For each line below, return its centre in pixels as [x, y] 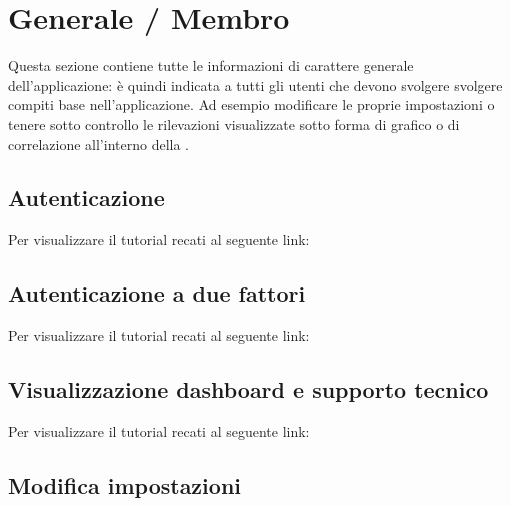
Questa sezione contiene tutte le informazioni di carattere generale [211, 65]
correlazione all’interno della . [98, 143]
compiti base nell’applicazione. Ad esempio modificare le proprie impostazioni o [251, 104]
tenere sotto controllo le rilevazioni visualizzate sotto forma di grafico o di [234, 123]
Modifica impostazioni [124, 484]
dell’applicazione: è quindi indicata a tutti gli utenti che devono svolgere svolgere [255, 84]
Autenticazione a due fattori [157, 293]
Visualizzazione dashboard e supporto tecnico [248, 389]
